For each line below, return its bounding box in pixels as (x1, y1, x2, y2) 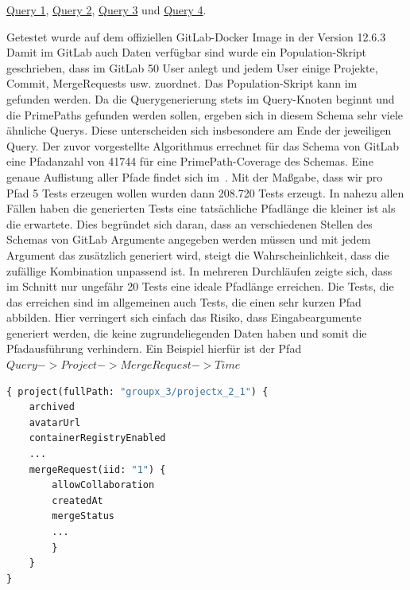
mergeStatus (52, 510, 115, 522)
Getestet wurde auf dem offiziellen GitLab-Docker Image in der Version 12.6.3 (6, 28, 386, 45)
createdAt (52, 494, 103, 506)
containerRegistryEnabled (29, 432, 166, 444)
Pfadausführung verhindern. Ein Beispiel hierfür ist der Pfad (6, 340, 302, 357)
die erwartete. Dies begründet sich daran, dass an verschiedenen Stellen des (6, 215, 373, 232)
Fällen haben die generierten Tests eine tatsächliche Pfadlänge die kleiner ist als (6, 200, 396, 217)
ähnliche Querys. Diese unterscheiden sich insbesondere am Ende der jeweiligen (6, 122, 392, 139)
